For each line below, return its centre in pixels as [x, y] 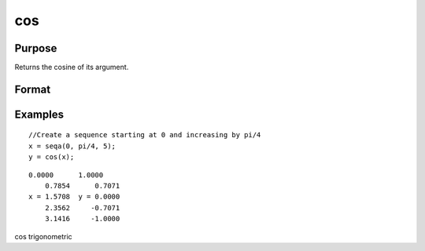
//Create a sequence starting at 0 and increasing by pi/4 [145, 135]
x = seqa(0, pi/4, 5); [72, 146]
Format [33, 89]
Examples [39, 114]
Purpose [36, 48]
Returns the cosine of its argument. [72, 67]
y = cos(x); [52, 157]
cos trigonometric [43, 236]
